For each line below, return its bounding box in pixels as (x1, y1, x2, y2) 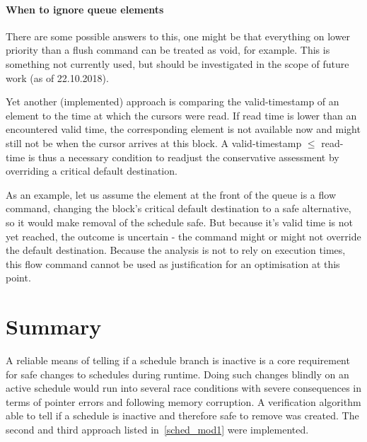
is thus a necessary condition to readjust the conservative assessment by (28, 149, 339, 164)
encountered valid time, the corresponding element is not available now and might (6, 122, 361, 136)
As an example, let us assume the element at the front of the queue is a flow (6, 187, 337, 202)
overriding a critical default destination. (6, 163, 177, 178)
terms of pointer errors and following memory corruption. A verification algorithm (6, 394, 361, 409)
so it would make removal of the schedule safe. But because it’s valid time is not (6, 214, 354, 229)
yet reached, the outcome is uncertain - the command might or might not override (6, 228, 361, 243)
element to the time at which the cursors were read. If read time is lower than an (6, 107, 357, 122)
